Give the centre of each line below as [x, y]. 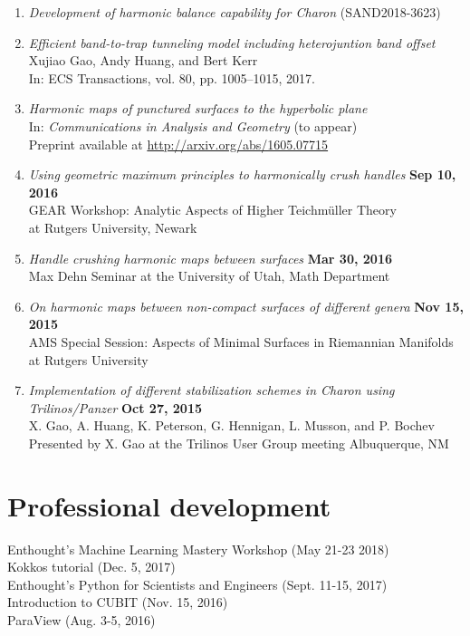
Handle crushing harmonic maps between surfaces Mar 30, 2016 [210, 258]
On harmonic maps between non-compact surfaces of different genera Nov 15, [246, 306]
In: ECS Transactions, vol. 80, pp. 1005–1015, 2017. [172, 77]
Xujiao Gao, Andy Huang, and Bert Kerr [143, 60]
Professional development [169, 505]
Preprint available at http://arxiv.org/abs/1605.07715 [178, 144]
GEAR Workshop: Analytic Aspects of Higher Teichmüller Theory [212, 210]
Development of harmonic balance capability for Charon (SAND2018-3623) [235, 12]
